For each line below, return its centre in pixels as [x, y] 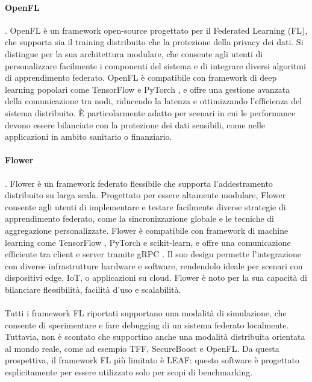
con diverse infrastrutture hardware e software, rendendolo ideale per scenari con [154, 265]
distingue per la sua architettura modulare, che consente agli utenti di [134, 53]
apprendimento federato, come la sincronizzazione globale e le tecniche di [139, 218]
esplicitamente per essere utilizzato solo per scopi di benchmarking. [129, 372]
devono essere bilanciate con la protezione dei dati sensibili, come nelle [135, 124]
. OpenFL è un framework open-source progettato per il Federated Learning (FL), [156, 30]
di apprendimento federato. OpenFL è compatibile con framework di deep [141, 77]
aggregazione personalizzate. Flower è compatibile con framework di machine [147, 230]
